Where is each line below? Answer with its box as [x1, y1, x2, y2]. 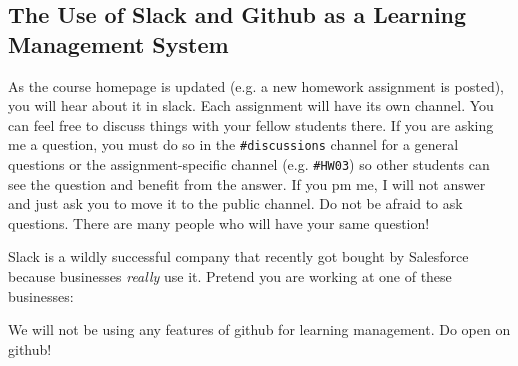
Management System [8, 28, 229, 59]
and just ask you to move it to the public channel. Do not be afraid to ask [8, 193, 463, 214]
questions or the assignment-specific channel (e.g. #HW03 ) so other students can [8, 154, 490, 175]
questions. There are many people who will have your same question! [8, 212, 430, 233]
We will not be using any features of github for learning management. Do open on [8, 319, 511, 340]
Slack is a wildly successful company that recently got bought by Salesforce [8, 246, 469, 267]
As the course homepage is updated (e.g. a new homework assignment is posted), [8, 75, 505, 96]
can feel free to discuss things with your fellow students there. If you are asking [8, 114, 494, 135]
